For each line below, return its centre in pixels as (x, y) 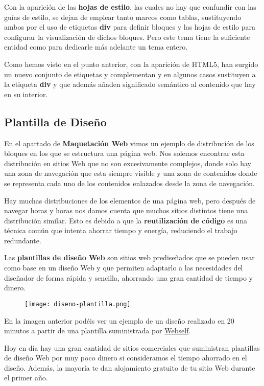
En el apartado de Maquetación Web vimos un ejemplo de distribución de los (129, 143)
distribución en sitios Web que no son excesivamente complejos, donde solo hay (128, 163)
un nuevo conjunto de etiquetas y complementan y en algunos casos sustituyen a (130, 74)
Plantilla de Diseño (55, 121)
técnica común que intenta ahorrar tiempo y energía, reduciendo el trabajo (121, 230)
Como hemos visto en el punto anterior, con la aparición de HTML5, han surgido (131, 64)
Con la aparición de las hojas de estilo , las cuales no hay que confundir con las (130, 7)
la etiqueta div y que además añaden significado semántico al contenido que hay (130, 84)
